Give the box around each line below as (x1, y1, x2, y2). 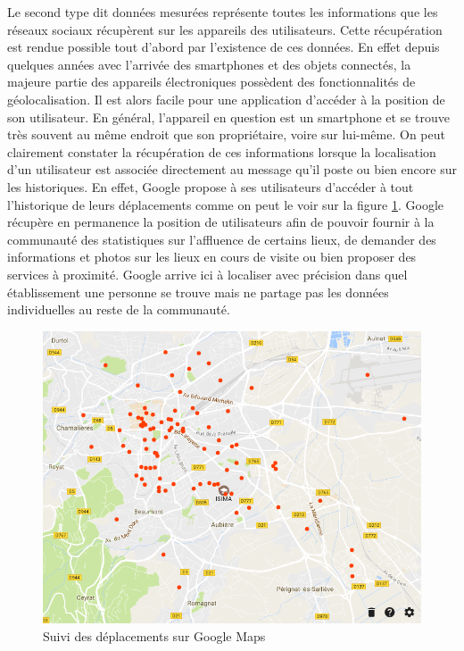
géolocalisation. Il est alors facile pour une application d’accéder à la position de (7, 89, 445, 108)
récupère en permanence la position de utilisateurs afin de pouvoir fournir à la (7, 213, 435, 231)
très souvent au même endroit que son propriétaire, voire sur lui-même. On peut (7, 125, 445, 144)
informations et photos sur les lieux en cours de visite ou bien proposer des (7, 247, 417, 266)
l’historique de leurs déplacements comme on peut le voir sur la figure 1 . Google (7, 195, 444, 213)
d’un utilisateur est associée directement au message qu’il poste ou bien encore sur (7, 160, 457, 179)
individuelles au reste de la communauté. (7, 300, 230, 319)
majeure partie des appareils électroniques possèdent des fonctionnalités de (7, 72, 416, 91)
